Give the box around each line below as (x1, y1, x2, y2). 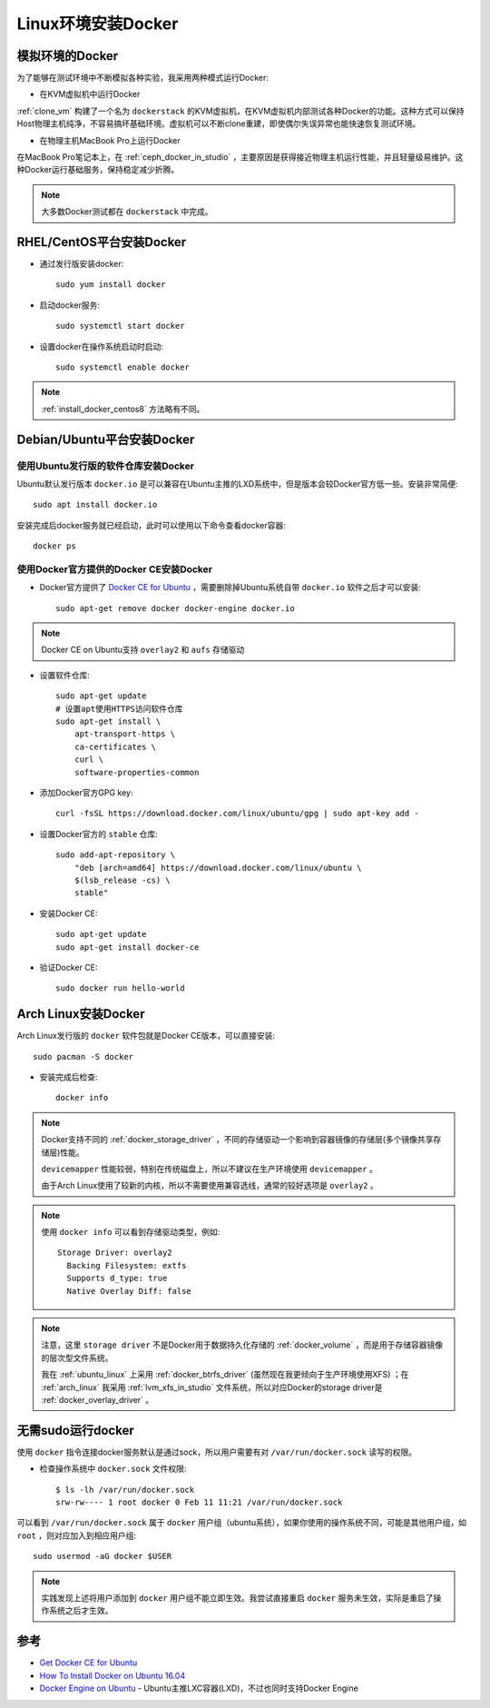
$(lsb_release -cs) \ (73, 874, 171, 885)
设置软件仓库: (39, 669, 91, 680)
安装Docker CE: (39, 908, 98, 919)
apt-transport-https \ (73, 729, 176, 739)
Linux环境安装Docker (16, 14, 179, 34)
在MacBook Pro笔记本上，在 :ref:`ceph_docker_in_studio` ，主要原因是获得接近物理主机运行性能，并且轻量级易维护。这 (16, 152, 464, 163)
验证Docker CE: (39, 962, 98, 972)
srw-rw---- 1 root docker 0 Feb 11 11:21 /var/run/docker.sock (55, 1497, 343, 1507)
